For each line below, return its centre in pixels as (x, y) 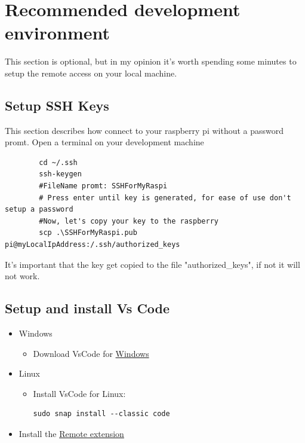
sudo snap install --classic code (101, 414)
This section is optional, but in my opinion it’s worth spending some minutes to (151, 61)
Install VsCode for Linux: (79, 393)
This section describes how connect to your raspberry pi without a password (144, 130)
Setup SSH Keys (57, 105)
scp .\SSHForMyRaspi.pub (88, 233)
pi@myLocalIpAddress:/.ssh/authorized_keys (93, 245)
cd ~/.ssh (58, 162)
